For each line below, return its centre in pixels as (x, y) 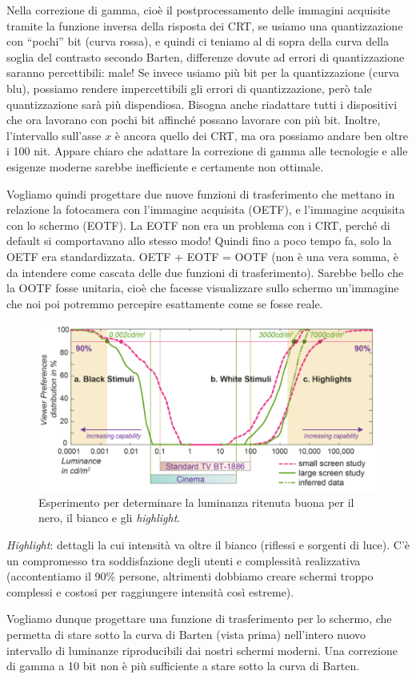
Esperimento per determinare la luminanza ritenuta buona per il (196, 502)
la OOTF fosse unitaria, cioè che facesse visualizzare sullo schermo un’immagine (203, 288)
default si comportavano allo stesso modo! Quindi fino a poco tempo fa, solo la (199, 241)
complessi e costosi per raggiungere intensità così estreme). (150, 591)
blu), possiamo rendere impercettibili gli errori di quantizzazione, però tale (189, 88)
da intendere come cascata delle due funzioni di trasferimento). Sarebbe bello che (205, 272)
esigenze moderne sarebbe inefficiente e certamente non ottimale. (165, 166)
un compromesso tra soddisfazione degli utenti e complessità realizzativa (184, 560)
